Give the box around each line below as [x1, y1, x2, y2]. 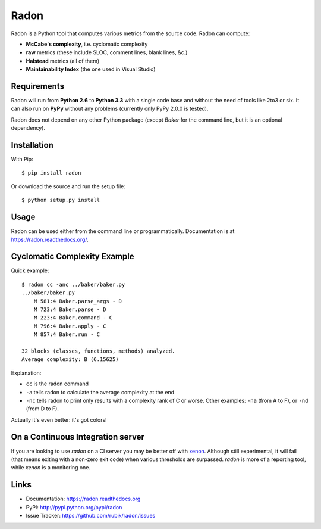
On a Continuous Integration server [11, 432, 145, 442]
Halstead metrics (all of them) [26, 57, 100, 64]
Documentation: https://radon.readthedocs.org [26, 495, 141, 503]
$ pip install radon [21, 170, 81, 176]
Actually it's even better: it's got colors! [11, 416, 107, 423]
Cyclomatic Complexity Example [11, 251, 134, 262]
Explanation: [11, 369, 42, 376]
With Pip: [11, 155, 33, 163]
